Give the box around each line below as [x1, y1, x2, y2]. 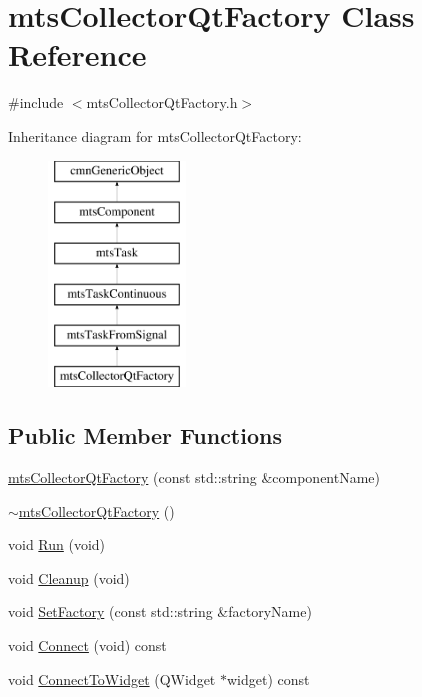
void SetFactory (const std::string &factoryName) [8, 601, 312, 622]
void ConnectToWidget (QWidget [8, 668, 216, 689]
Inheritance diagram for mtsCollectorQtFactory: [8, 125, 302, 146]
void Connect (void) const [8, 635, 167, 656]
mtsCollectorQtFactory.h [86, 92, 238, 113]
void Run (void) [8, 534, 106, 555]
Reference [8, 34, 147, 75]
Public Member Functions [8, 420, 282, 451]
